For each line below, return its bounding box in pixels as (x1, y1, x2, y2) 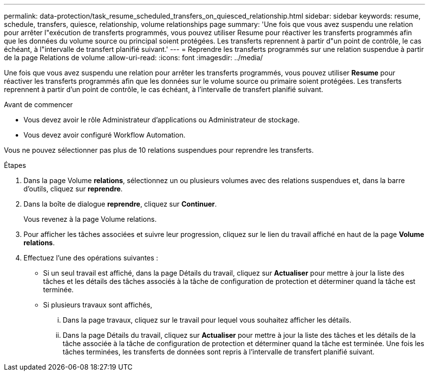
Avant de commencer (4, 100, 73, 109)
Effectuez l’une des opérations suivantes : (24, 254, 158, 262)
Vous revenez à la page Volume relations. (24, 215, 157, 223)
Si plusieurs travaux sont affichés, (43, 301, 152, 309)
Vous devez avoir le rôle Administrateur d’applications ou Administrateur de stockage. (24, 116, 300, 124)
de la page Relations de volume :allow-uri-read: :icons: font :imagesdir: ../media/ (4, 53, 263, 62)
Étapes (4, 161, 26, 169)
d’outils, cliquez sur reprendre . (24, 185, 123, 193)
